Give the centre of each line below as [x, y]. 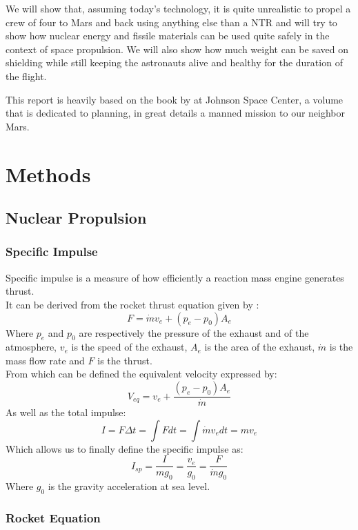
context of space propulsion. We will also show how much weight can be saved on [177, 49]
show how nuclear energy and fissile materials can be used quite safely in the [168, 36]
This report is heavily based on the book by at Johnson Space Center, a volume [175, 99]
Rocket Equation [53, 517]
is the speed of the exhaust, [129, 347]
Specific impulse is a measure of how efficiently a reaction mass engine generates [175, 277]
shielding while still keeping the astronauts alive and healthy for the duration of [174, 62]
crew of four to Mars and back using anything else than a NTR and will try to [171, 22]
